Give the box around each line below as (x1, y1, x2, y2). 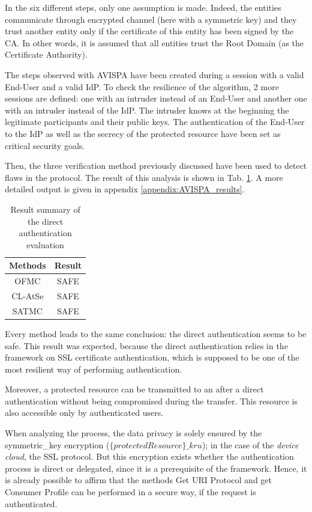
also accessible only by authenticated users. (5, 406, 164, 419)
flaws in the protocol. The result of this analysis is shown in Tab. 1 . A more (5, 171, 283, 183)
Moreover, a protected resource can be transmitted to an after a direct (5, 383, 264, 395)
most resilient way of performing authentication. (5, 362, 182, 375)
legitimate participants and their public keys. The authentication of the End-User (5, 115, 305, 128)
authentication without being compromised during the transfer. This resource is (5, 394, 298, 407)
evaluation (26, 238, 64, 251)
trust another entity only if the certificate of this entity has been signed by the (5, 25, 294, 37)
